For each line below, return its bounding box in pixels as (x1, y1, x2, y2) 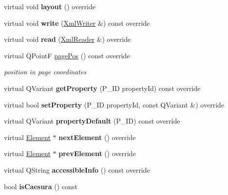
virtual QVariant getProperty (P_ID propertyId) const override (4, 83, 201, 93)
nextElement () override (58, 132, 136, 142)
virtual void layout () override (4, 1, 95, 11)
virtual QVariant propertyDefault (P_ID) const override (4, 116, 180, 126)
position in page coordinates (4, 67, 87, 77)
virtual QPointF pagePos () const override (4, 50, 130, 60)
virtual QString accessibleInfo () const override (4, 164, 150, 175)
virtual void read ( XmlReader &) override (4, 34, 131, 44)
